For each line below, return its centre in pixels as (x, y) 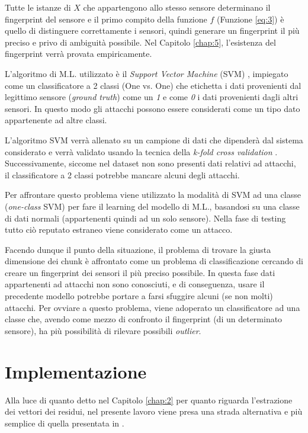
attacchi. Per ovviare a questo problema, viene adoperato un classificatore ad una (153, 307)
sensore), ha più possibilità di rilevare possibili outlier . (103, 330)
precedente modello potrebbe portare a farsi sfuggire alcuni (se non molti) (139, 296)
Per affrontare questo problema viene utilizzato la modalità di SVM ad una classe (153, 195)
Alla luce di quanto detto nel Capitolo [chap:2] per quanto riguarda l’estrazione (149, 400)
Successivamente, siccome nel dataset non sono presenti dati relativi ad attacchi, (150, 163)
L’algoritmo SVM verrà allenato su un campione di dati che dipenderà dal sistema (154, 139)
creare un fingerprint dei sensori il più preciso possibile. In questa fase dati (140, 272)
